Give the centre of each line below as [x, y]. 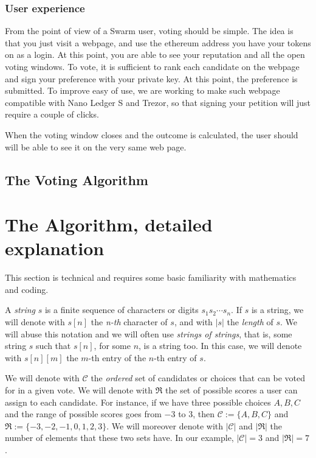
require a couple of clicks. [52, 114]
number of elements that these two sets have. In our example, [119, 438]
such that [53, 346]
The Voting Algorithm [77, 179]
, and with [193, 322]
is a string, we [277, 310]
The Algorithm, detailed [109, 224]
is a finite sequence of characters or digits [122, 310]
